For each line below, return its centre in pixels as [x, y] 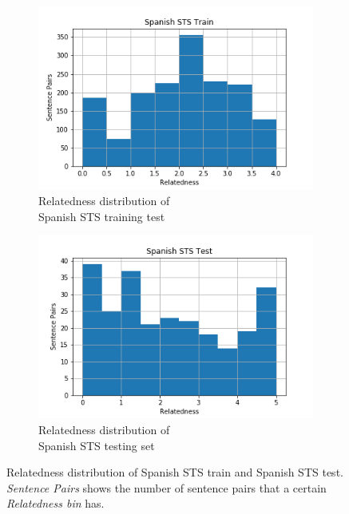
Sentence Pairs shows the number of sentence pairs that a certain [167, 487]
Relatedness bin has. [56, 503]
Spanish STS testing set [97, 445]
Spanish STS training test [102, 216]
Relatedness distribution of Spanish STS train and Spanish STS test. [175, 472]
